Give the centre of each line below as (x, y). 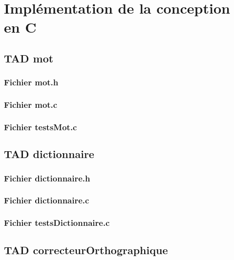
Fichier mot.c (31, 105)
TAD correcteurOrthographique (86, 250)
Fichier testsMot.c (41, 127)
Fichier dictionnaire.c (47, 200)
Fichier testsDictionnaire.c (57, 223)
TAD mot (29, 58)
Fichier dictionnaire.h (47, 178)
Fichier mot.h (31, 82)
